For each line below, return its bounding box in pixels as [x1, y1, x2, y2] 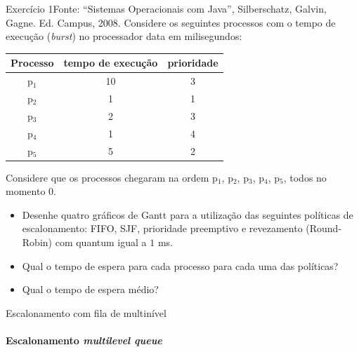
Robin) [22, 234, 53, 249]
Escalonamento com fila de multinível [6, 305, 167, 320]
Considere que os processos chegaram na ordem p [6, 170, 218, 184]
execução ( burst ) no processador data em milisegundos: [6, 29, 242, 43]
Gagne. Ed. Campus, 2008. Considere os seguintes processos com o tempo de [6, 15, 336, 29]
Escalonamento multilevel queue [6, 332, 162, 347]
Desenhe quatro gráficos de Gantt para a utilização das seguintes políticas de [22, 207, 353, 222]
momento [6, 184, 46, 198]
